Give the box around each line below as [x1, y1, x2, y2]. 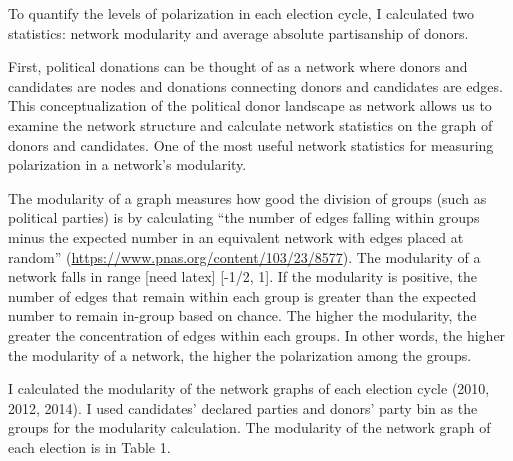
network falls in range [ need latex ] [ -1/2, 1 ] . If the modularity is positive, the [8, 266, 478, 287]
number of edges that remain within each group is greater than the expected [8, 285, 477, 306]
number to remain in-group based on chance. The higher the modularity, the [8, 305, 477, 326]
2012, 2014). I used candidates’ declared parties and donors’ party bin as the [8, 397, 478, 418]
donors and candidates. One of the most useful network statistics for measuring [8, 134, 494, 155]
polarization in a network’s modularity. [8, 154, 247, 175]
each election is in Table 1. [8, 436, 171, 457]
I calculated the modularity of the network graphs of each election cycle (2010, [8, 378, 490, 399]
